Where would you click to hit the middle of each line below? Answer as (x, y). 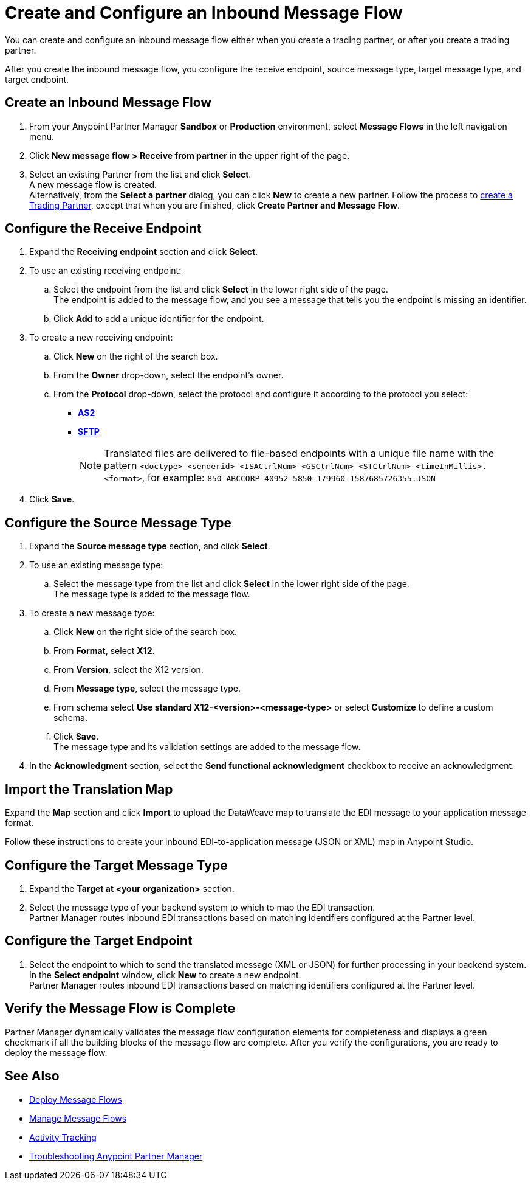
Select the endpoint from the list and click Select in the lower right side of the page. (221, 290)
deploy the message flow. (56, 1052)
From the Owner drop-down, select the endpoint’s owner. (169, 375)
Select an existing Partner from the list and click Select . (140, 174)
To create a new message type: (92, 613)
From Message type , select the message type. (147, 689)
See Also (32, 1076)
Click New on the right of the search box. (136, 356)
